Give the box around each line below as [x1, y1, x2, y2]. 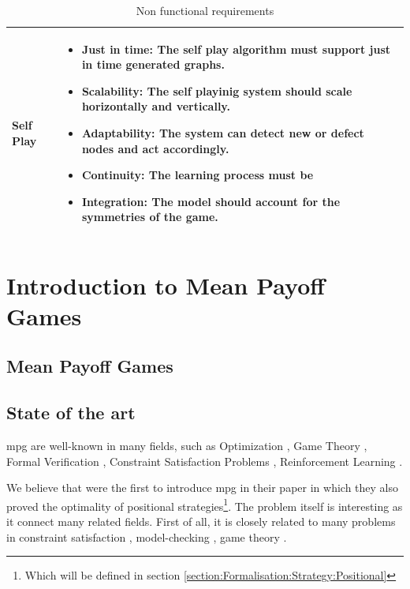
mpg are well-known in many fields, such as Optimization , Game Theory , [6, 437, 367, 453]
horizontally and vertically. [81, 98, 230, 114]
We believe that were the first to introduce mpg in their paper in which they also [6, 479, 398, 496]
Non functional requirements [136, 2, 274, 18]
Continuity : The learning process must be [81, 167, 314, 183]
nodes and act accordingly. [81, 140, 229, 156]
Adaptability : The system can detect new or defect [81, 124, 364, 141]
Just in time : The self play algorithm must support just [81, 40, 391, 57]
